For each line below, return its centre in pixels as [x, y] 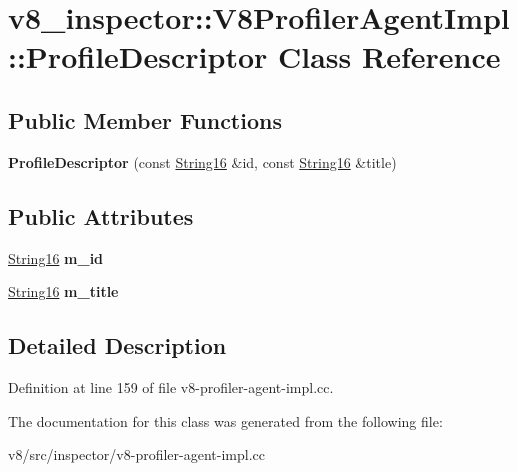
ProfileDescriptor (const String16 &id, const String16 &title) [202, 161]
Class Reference [389, 56]
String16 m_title [63, 291]
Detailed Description [117, 345]
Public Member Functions [145, 119]
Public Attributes [101, 215]
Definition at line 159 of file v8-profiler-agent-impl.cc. [171, 386]
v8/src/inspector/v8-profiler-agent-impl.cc [136, 454]
